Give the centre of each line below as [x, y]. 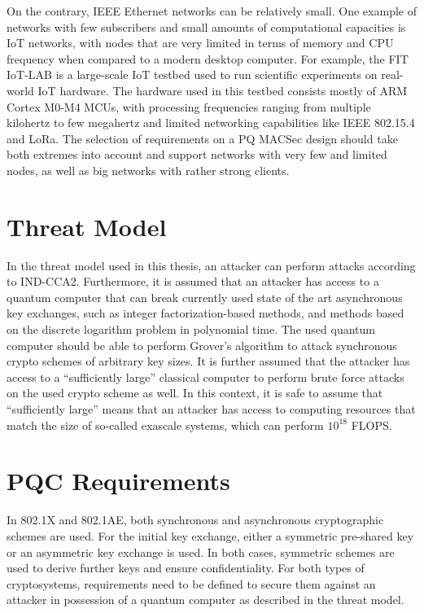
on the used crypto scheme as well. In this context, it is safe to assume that [195, 393]
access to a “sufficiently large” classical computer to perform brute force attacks [205, 377]
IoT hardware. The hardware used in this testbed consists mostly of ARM [223, 90]
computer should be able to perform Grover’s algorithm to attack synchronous [202, 345]
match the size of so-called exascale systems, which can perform [165, 425]
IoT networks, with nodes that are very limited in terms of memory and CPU [200, 43]
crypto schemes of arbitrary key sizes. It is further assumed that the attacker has [208, 361]
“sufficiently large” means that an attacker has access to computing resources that [211, 409]
